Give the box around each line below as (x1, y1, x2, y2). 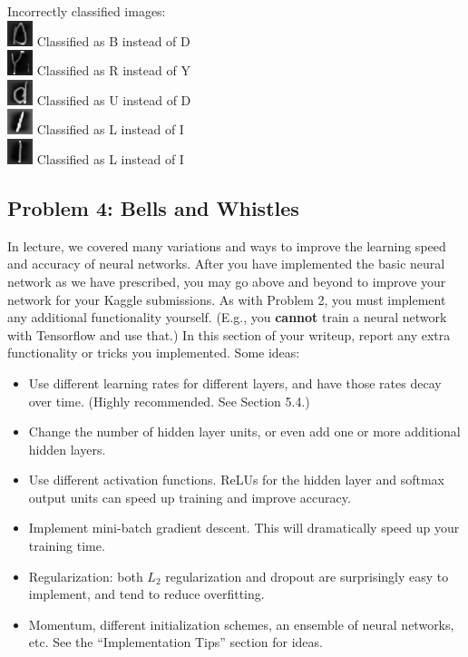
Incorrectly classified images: (7, 2, 166, 20)
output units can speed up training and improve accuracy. (28, 487, 351, 506)
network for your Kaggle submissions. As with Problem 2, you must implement (7, 289, 446, 309)
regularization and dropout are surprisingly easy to (165, 566, 449, 585)
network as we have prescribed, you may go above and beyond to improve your (7, 271, 446, 290)
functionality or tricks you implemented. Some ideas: (7, 343, 300, 362)
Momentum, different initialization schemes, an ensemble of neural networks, (28, 614, 454, 633)
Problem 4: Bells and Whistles (7, 193, 299, 221)
